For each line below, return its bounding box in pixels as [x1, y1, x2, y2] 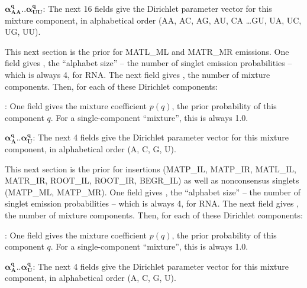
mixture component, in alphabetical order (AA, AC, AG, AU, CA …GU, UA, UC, [5, 14, 302, 26]
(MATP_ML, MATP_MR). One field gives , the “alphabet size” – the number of [5, 185, 300, 198]
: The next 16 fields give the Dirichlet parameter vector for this [43, 2, 272, 14]
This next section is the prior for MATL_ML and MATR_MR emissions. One [5, 45, 289, 57]
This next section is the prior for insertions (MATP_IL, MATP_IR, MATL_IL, [5, 162, 296, 175]
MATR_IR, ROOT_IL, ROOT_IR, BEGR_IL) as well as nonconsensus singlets [5, 174, 299, 186]
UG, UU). [5, 25, 41, 38]
